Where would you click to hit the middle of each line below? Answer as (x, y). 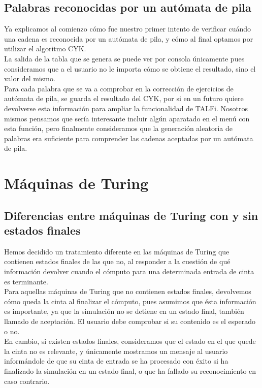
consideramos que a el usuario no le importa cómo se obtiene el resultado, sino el (130, 68)
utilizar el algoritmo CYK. (45, 48)
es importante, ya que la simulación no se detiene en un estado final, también (124, 311)
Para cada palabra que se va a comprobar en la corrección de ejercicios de (119, 88)
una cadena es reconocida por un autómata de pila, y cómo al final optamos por (129, 38)
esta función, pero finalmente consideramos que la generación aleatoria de (118, 128)
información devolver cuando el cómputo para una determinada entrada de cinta (129, 271)
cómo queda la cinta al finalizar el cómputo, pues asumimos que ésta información (130, 301)
